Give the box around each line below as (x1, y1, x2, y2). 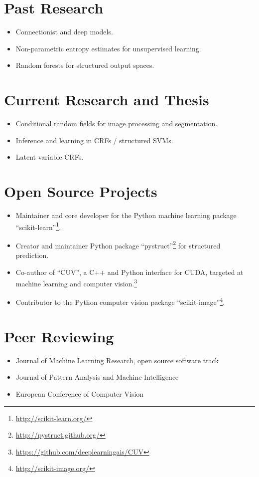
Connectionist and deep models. (15, 26, 113, 37)
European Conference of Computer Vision (15, 389, 144, 399)
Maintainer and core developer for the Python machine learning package (15, 210, 237, 220)
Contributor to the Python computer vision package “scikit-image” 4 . (15, 295, 225, 307)
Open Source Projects (4, 181, 157, 201)
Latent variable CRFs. (15, 152, 84, 162)
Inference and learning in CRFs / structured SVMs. (15, 135, 173, 145)
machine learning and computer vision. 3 (15, 277, 137, 288)
